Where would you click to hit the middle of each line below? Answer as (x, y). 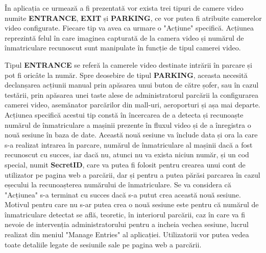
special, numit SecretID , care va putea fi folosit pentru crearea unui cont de (125, 164)
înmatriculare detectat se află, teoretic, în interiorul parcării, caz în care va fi (125, 214)
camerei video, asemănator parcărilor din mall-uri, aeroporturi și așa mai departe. (132, 105)
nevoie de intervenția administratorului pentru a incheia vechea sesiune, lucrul (127, 224)
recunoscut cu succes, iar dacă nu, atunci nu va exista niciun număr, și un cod (127, 154)
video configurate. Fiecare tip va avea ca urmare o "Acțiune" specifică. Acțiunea (129, 28)
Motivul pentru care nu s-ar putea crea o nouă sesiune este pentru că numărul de (132, 204)
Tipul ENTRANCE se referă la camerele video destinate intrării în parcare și (128, 64)
